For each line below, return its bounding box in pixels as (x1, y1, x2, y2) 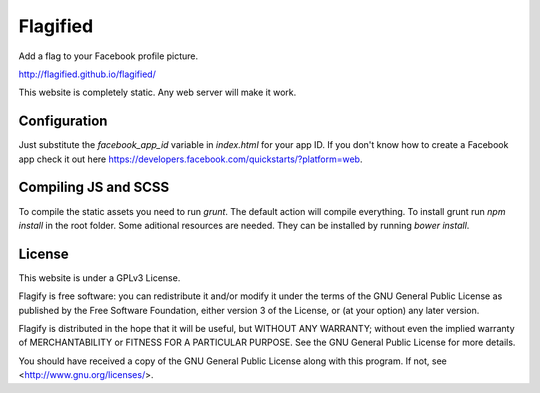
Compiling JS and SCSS (18, 179, 170, 196)
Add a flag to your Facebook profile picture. (18, 50, 199, 62)
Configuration (18, 113, 108, 130)
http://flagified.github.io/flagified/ (18, 68, 157, 80)
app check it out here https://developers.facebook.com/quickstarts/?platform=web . (18, 153, 363, 165)
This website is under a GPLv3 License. (18, 271, 181, 284)
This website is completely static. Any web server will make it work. (18, 86, 297, 99)
